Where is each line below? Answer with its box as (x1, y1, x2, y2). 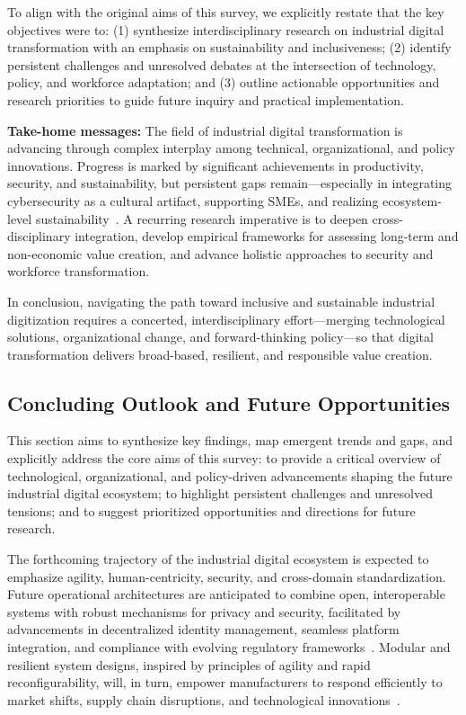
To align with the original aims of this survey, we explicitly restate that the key (7, 3, 444, 21)
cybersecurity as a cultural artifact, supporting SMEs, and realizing (7, 191, 379, 210)
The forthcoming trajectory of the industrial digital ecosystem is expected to (7, 550, 429, 568)
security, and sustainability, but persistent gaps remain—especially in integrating (7, 174, 453, 192)
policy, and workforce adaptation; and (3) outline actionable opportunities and (7, 73, 440, 92)
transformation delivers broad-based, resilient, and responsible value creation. (7, 344, 433, 363)
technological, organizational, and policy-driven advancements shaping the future (7, 466, 453, 485)
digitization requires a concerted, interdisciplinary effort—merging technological (7, 309, 445, 328)
